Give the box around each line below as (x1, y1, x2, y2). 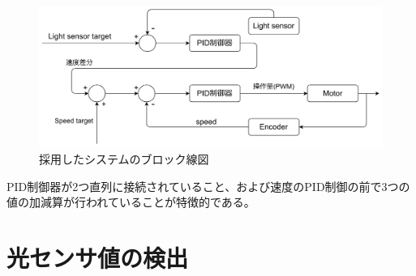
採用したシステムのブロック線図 (39, 150, 209, 167)
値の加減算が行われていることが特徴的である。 (6, 193, 255, 210)
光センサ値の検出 (6, 240, 189, 274)
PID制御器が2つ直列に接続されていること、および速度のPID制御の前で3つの (6, 177, 410, 194)
